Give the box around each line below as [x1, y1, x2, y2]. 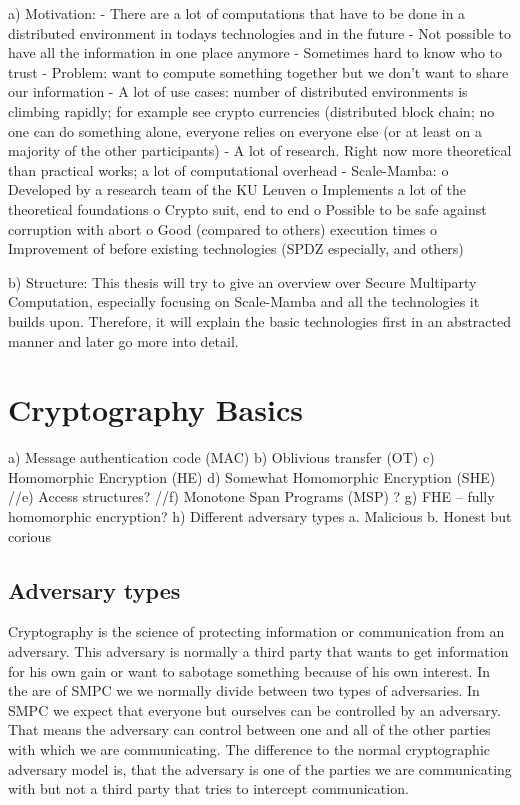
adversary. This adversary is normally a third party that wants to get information [8, 640, 509, 661]
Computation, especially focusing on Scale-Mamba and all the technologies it [8, 291, 480, 312]
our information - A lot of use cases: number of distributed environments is [8, 81, 468, 102]
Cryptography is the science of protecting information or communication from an [8, 621, 505, 642]
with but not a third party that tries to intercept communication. [8, 778, 409, 799]
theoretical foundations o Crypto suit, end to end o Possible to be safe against [8, 198, 487, 219]
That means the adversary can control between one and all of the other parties [8, 719, 491, 740]
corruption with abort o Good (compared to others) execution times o [8, 218, 438, 239]
